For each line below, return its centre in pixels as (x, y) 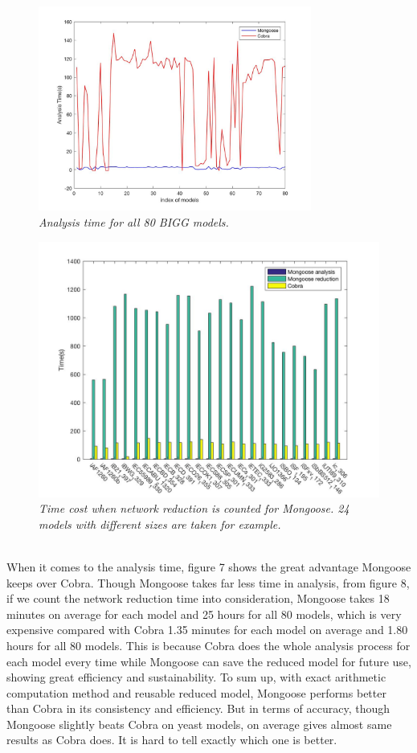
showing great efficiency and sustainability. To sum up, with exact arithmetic (196, 677)
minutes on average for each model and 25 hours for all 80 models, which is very (204, 614)
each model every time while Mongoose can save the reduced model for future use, (209, 661)
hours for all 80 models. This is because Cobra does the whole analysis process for (208, 645)
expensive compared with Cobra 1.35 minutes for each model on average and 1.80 (207, 630)
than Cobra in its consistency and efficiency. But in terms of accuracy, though (198, 708)
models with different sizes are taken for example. (160, 524)
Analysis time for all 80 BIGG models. (134, 221)
